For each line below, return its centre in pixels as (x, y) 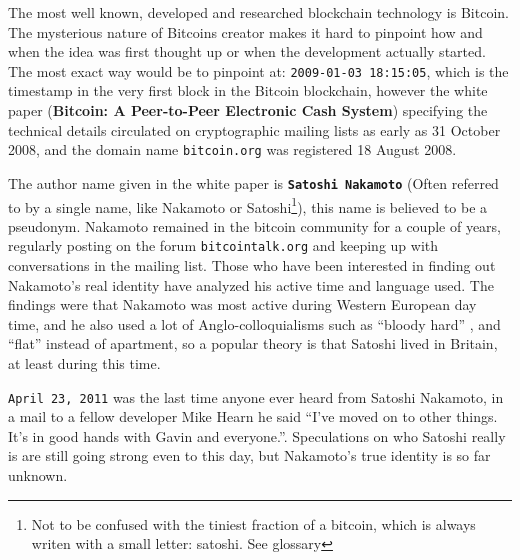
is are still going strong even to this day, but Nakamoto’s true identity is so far (249, 455)
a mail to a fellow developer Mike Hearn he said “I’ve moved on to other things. (253, 416)
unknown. (38, 475)
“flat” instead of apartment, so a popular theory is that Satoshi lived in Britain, (253, 343)
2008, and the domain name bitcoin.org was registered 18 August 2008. (232, 149)
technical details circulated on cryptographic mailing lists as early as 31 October (254, 129)
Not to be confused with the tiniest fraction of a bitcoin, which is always (253, 523)
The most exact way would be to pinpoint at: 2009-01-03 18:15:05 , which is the (258, 70)
